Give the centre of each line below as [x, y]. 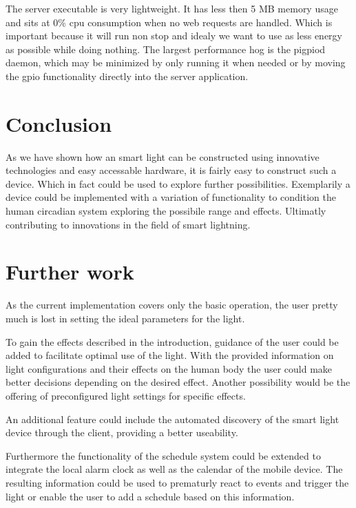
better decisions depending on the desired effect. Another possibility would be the [178, 382]
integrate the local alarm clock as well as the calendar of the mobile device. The [174, 469]
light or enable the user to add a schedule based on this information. [150, 496]
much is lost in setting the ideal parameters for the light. [125, 318]
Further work [70, 272]
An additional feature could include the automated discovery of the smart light [172, 419]
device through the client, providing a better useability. [122, 432]
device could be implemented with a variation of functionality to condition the [171, 197]
